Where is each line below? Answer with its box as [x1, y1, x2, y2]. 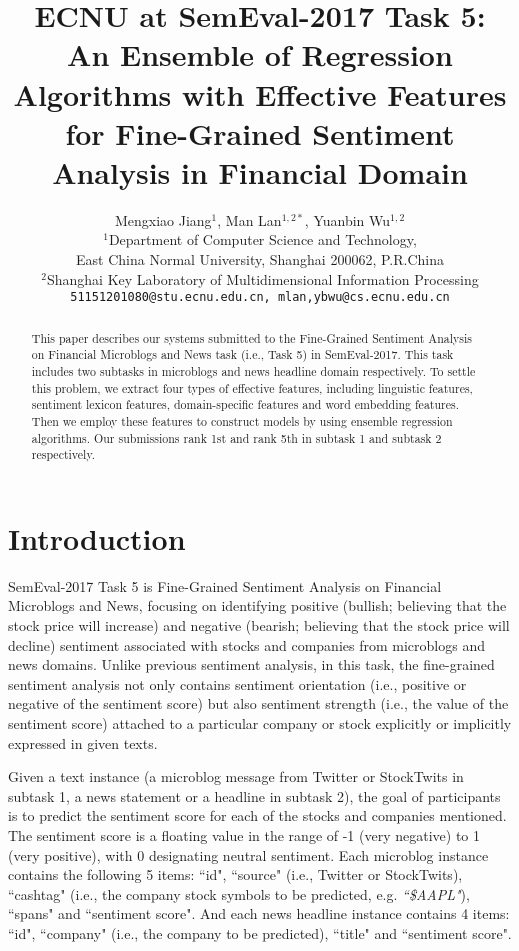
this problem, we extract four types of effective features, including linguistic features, [31, 379, 473, 396]
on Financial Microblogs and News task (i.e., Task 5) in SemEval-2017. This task [31, 346, 454, 363]
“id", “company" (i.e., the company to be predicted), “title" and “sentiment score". [8, 922, 512, 943]
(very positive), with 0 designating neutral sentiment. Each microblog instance [8, 844, 489, 865]
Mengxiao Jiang [114, 209, 212, 230]
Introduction [8, 517, 186, 558]
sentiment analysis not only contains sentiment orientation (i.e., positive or [8, 673, 467, 694]
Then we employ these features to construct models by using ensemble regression [31, 412, 453, 429]
